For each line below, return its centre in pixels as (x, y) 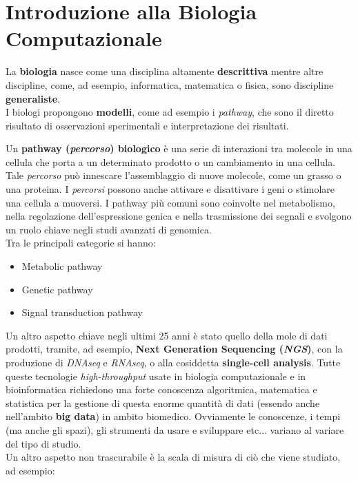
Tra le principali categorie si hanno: (81, 243)
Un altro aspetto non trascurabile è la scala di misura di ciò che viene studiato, (173, 457)
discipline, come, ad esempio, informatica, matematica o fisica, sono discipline (170, 84)
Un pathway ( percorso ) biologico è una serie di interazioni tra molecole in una (179, 148)
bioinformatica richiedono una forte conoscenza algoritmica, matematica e (161, 389)
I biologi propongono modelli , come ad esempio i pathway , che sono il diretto (170, 112)
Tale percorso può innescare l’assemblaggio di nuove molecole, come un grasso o (173, 175)
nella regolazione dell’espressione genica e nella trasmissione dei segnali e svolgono (179, 216)
